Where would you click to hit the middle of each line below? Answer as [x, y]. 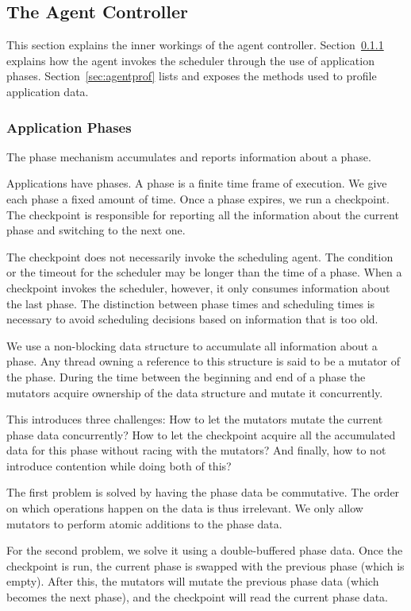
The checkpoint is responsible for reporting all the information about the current [203, 214]
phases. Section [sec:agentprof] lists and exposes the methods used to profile [192, 76]
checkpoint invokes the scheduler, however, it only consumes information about [198, 287]
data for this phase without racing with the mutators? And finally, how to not [196, 450]
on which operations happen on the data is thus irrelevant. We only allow [185, 508]
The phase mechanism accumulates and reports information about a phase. [189, 156]
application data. [48, 91]
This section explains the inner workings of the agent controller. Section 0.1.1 [195, 45]
